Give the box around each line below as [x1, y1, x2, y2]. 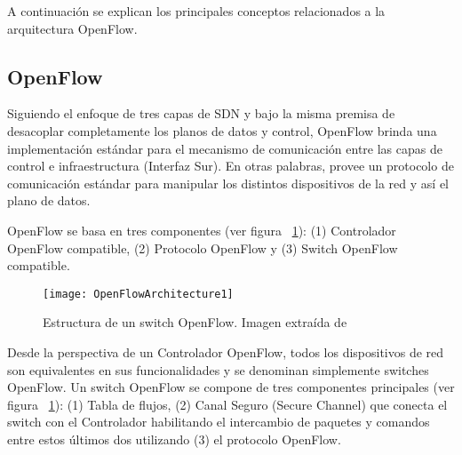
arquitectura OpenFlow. [7, 19, 138, 37]
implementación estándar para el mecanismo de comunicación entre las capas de [7, 139, 442, 157]
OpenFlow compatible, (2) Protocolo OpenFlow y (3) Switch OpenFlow [7, 238, 398, 257]
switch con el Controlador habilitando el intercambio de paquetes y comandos [7, 412, 430, 431]
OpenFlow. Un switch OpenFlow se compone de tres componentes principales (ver [7, 378, 455, 396]
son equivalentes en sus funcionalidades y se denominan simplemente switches [7, 360, 429, 379]
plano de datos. [7, 191, 91, 210]
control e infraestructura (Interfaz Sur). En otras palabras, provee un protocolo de [7, 156, 454, 175]
